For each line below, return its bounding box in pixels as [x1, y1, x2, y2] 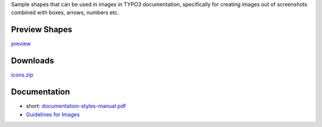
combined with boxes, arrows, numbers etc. [11, 9, 119, 16]
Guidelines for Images [26, 110, 80, 118]
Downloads [11, 56, 54, 66]
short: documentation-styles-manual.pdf [26, 103, 126, 110]
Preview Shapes [11, 24, 73, 35]
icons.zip [11, 71, 34, 78]
